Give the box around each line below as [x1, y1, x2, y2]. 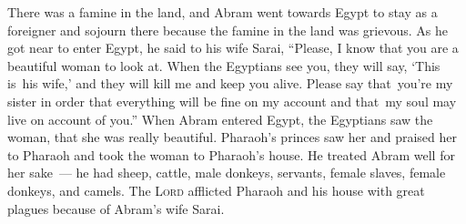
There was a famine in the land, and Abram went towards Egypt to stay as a [7, 3, 438, 21]
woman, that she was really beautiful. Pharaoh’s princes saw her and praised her [7, 127, 458, 147]
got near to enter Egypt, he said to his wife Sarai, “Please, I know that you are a [7, 38, 459, 57]
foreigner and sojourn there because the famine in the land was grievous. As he [7, 20, 448, 39]
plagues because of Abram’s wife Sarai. [7, 199, 225, 218]
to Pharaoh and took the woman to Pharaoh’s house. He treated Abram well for [7, 145, 455, 164]
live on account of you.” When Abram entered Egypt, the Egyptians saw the [7, 109, 433, 128]
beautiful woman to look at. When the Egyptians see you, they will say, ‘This [7, 56, 441, 75]
